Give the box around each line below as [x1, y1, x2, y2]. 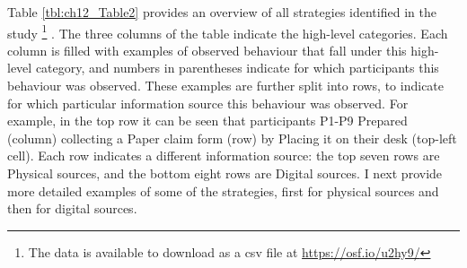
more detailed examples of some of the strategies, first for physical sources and [7, 181, 439, 200]
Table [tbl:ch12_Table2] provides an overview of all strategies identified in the [7, 3, 436, 21]
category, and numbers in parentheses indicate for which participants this [35, 58, 439, 77]
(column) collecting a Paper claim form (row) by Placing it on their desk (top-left [7, 128, 457, 147]
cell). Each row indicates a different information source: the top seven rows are [7, 146, 440, 165]
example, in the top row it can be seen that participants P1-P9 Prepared [7, 111, 408, 130]
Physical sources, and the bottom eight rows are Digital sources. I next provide [7, 164, 443, 182]
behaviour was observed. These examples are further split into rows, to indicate [7, 76, 445, 95]
